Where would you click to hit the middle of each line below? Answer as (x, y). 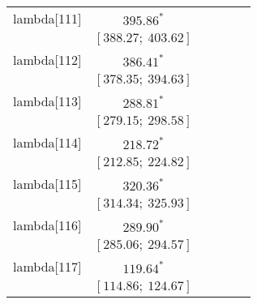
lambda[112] (47, 60)
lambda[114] (47, 142)
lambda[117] (47, 266)
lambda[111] (47, 18)
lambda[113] (47, 101)
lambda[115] (47, 184)
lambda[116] (47, 225)
